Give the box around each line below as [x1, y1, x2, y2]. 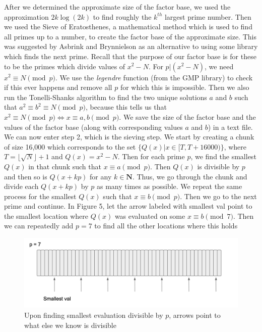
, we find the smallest [190, 151, 256, 162]
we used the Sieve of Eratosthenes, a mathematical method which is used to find [4, 21, 252, 32]
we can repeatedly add [4, 220, 74, 231]
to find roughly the [93, 11, 152, 22]
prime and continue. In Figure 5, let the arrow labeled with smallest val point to [4, 201, 252, 211]
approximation [4, 11, 49, 22]
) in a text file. [208, 121, 253, 132]
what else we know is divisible [24, 319, 116, 330]
